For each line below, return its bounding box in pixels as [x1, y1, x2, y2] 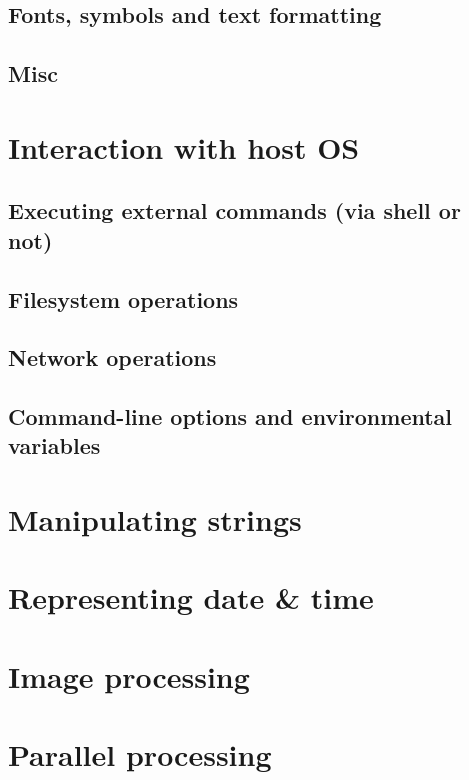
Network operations [8, 342, 217, 373]
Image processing [8, 655, 250, 696]
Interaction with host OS [8, 126, 360, 167]
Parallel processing [8, 734, 272, 775]
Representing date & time [8, 577, 374, 618]
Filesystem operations [8, 283, 239, 314]
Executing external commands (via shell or [8, 195, 461, 226]
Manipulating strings [8, 499, 302, 540]
